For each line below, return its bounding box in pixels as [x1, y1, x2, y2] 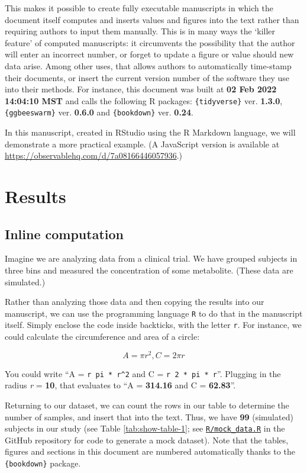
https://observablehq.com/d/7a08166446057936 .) [5, 149, 183, 162]
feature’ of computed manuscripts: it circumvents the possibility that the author [5, 36, 295, 49]
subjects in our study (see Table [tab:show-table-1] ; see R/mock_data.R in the [5, 422, 285, 435]
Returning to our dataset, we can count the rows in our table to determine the [5, 399, 289, 411]
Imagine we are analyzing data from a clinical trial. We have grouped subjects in [5, 252, 298, 265]
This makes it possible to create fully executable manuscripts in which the [5, 2, 273, 14]
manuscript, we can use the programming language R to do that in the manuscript [5, 307, 303, 319]
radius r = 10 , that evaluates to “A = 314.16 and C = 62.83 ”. [5, 379, 236, 391]
